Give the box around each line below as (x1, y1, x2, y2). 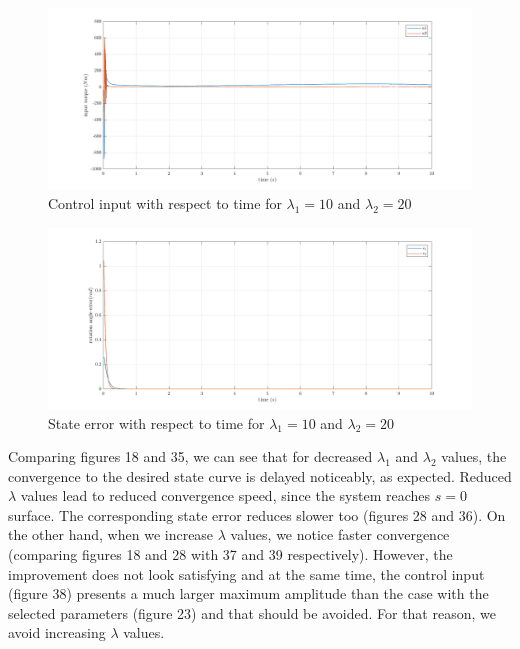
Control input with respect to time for (48, 192, 282, 213)
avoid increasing (8, 622, 106, 643)
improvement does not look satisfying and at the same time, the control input (8, 563, 485, 584)
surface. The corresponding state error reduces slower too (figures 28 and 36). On (8, 504, 506, 525)
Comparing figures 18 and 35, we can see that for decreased (8, 446, 373, 467)
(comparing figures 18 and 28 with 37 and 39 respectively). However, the (8, 544, 453, 565)
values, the (441, 446, 507, 467)
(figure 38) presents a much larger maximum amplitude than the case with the (8, 583, 489, 604)
